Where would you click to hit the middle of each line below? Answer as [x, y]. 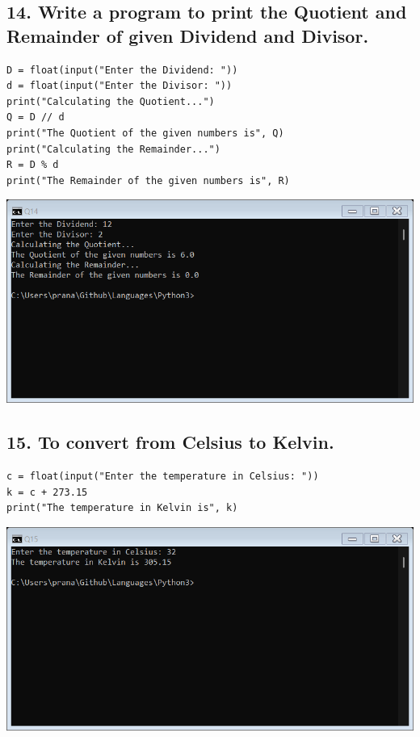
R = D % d [33, 165]
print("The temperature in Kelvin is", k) [122, 508]
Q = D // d [36, 117]
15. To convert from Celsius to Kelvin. [170, 442]
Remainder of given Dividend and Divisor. [188, 35]
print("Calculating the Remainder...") [113, 149]
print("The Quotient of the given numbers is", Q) [145, 133]
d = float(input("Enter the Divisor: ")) [120, 86]
